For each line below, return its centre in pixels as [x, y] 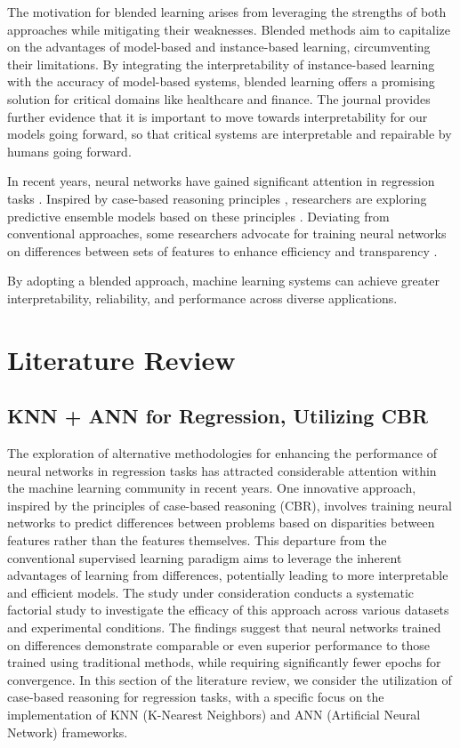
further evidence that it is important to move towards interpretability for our [218, 116]
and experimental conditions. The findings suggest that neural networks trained [224, 627]
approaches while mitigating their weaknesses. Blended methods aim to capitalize [229, 29]
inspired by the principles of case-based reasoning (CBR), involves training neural [230, 505]
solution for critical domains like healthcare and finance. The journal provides [219, 98]
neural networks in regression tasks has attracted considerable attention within [222, 470]
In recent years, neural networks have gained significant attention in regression [221, 181]
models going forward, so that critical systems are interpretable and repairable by [230, 134]
